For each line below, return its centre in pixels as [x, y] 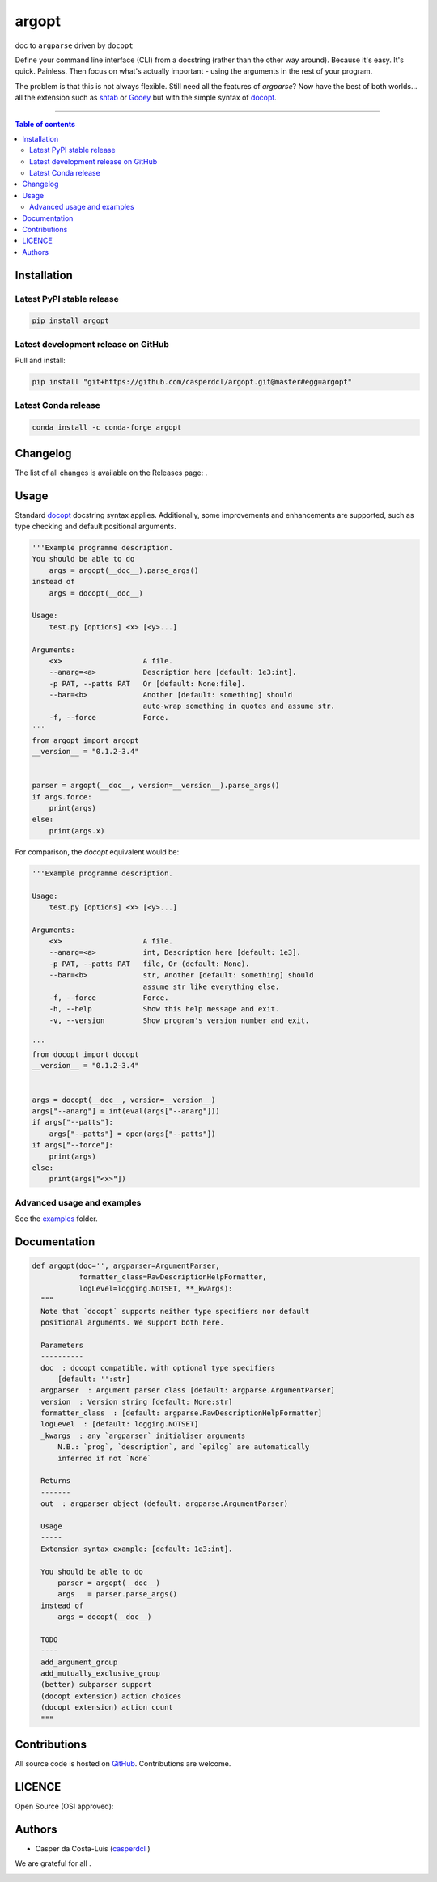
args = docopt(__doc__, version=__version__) [124, 1100]
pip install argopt [70, 321]
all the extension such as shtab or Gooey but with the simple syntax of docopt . [146, 98]
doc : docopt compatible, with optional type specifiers [158, 1368]
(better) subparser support [96, 1685]
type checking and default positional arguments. [96, 527]
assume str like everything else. [211, 986]
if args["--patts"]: [72, 1122]
